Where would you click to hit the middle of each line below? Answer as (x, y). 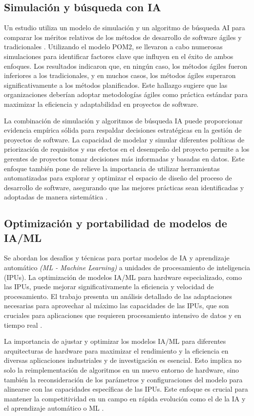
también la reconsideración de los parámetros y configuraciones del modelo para (123, 379)
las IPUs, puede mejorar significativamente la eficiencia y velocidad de (109, 287)
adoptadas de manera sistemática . (56, 197)
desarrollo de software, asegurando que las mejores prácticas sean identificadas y (124, 187)
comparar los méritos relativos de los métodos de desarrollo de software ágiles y (123, 37)
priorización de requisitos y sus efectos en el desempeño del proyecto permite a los (127, 149)
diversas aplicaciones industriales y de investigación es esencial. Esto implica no (123, 360)
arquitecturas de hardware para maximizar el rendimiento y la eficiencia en (116, 350)
